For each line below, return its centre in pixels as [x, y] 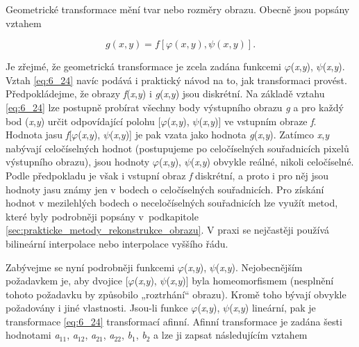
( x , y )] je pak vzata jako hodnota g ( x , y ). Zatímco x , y [219, 135]
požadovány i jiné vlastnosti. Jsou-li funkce [97, 308]
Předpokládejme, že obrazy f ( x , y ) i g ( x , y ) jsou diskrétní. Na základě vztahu [165, 94]
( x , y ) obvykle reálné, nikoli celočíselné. [272, 162]
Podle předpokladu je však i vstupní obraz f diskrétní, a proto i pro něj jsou [167, 175]
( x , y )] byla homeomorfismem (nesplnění [250, 281]
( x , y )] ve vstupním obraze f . [258, 121]
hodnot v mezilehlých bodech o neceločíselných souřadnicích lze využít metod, [172, 203]
